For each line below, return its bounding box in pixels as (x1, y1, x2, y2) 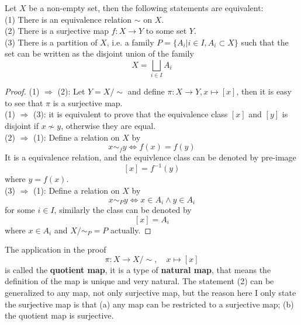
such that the (241, 36, 289, 48)
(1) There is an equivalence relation (5, 13, 132, 25)
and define (127, 85, 165, 97)
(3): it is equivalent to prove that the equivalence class (33, 108, 228, 120)
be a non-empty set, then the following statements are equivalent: (29, 2, 264, 13)
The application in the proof (5, 243, 106, 256)
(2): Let (57, 85, 85, 97)
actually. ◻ (110, 223, 151, 236)
